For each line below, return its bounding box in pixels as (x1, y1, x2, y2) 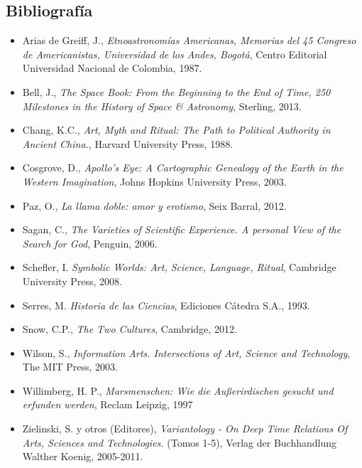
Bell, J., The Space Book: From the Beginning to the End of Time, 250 (22, 84, 331, 99)
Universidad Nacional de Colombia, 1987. (22, 60, 202, 75)
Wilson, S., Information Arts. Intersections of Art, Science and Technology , (22, 345, 351, 360)
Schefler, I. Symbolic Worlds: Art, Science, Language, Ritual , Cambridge (22, 260, 336, 275)
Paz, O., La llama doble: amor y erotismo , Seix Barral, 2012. (22, 198, 287, 213)
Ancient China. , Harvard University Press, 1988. (22, 136, 234, 151)
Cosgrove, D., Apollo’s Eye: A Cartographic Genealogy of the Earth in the (22, 160, 344, 175)
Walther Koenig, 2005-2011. (22, 449, 143, 464)
